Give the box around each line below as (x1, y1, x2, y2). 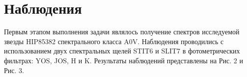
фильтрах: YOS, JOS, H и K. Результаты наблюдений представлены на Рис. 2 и (4, 55, 243, 65)
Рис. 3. (4, 65, 24, 75)
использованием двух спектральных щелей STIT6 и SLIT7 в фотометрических (4, 46, 240, 56)
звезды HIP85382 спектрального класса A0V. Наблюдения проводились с (4, 36, 224, 46)
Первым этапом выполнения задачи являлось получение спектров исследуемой (4, 26, 240, 37)
